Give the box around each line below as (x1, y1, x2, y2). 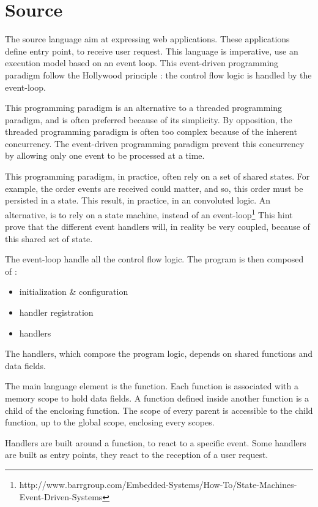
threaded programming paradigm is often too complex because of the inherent (5, 125, 297, 138)
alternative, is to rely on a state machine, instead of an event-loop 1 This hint (5, 206, 293, 221)
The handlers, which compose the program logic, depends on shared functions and (5, 347, 313, 360)
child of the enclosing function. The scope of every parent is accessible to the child (5, 403, 313, 416)
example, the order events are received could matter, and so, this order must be (5, 181, 303, 194)
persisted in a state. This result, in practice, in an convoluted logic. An (5, 194, 271, 207)
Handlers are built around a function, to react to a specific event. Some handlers (5, 436, 306, 449)
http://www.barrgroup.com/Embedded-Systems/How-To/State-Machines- (19, 478, 297, 490)
